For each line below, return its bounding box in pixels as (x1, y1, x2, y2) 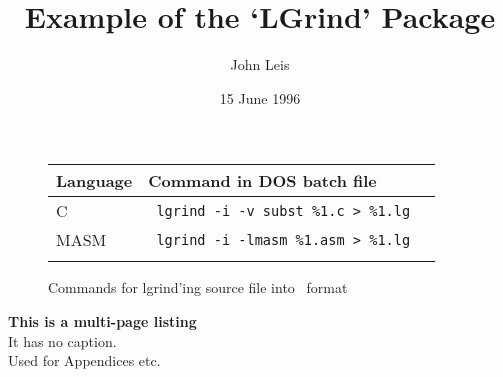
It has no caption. (8, 330, 117, 351)
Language (56, 169, 133, 193)
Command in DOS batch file (148, 169, 377, 193)
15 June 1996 (219, 87, 301, 108)
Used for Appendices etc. (8, 350, 161, 371)
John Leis (230, 54, 290, 75)
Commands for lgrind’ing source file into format (48, 277, 348, 298)
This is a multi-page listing (8, 310, 197, 331)
